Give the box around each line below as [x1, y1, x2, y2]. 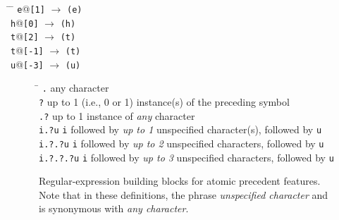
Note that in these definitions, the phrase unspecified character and [39, 187, 328, 202]
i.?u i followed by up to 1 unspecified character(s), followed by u [39, 122, 322, 137]
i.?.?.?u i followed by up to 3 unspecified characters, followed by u [39, 149, 334, 164]
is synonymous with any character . [39, 201, 189, 216]
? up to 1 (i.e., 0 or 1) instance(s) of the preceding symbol [39, 94, 290, 109]
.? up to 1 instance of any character [39, 108, 195, 123]
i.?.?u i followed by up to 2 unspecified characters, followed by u [39, 135, 324, 150]
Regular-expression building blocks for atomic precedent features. [39, 173, 321, 188]
